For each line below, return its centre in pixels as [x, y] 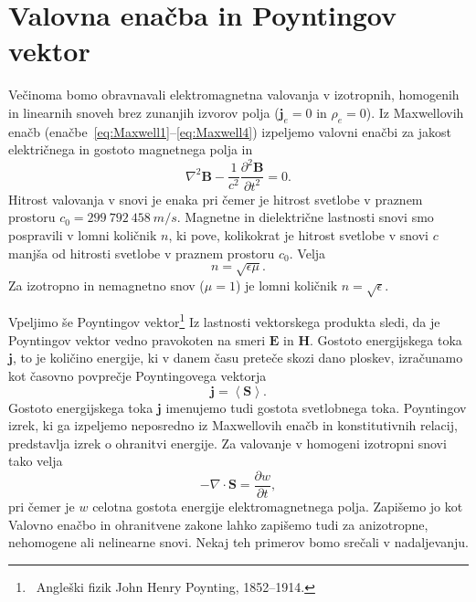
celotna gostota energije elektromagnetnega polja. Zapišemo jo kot [278, 506]
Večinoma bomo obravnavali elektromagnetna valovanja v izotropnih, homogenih [234, 95]
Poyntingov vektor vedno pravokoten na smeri [137, 339]
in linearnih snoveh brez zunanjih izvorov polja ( [144, 112]
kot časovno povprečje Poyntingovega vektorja [138, 375]
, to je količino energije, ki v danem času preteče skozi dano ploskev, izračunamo [238, 358]
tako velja [36, 461]
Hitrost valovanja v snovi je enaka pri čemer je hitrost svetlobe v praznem [216, 199]
